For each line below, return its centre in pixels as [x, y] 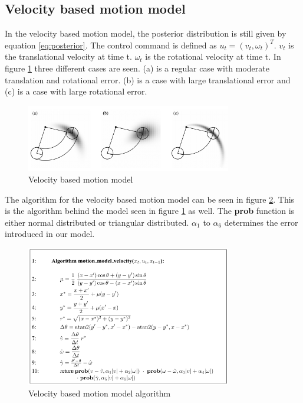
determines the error [261, 222]
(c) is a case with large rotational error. [76, 91]
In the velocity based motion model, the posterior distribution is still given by [146, 33]
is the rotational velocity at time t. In [213, 56]
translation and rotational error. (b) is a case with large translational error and [148, 79]
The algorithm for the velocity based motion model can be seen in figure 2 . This [150, 199]
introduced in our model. [50, 234]
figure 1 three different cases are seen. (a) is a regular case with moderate [137, 68]
